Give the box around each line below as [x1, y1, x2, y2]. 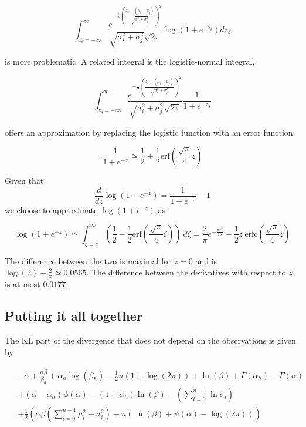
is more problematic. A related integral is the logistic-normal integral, [5, 55, 255, 68]
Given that [5, 174, 44, 187]
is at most [5, 278, 40, 290]
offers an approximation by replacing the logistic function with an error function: [5, 126, 295, 138]
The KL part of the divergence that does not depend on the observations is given [5, 334, 296, 346]
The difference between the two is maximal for [5, 254, 171, 267]
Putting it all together [5, 307, 142, 325]
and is [195, 254, 217, 267]
